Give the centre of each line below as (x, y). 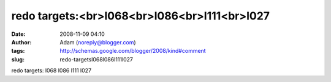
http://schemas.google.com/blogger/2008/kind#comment (133, 51)
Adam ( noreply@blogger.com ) (98, 42)
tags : (18, 51)
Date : (18, 34)
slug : (18, 59)
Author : (21, 42)
